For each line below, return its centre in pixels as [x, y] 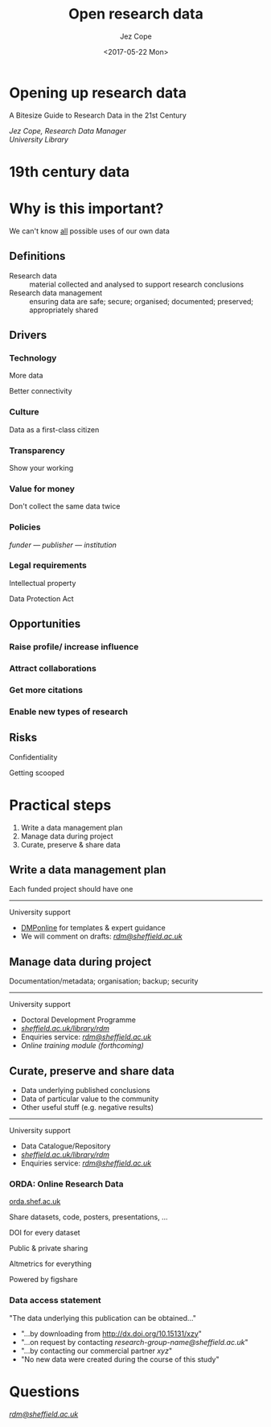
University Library [39, 139]
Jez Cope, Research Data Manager [68, 130]
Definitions [37, 256]
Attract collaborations [53, 669]
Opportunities [45, 624]
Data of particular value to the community [90, 1099]
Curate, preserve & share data [71, 844]
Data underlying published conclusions [86, 1091]
